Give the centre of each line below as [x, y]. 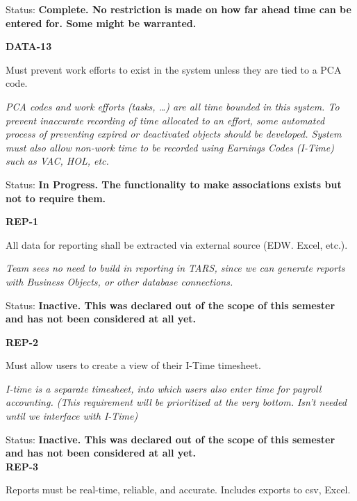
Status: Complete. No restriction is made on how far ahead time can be [178, 9]
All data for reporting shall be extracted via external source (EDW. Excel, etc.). [177, 244]
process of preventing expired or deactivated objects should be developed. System [174, 134]
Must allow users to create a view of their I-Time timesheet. [133, 365]
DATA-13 [29, 46]
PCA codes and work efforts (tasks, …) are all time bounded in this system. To [173, 106]
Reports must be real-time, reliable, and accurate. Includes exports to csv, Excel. [178, 490]
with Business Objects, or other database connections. [119, 281]
